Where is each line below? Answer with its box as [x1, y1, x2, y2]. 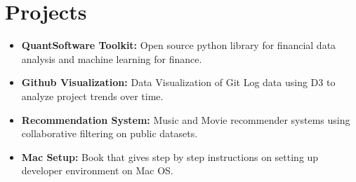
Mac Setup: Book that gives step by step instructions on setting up [21, 149, 319, 164]
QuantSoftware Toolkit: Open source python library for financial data [21, 38, 336, 52]
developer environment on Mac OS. [21, 163, 173, 178]
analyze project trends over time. [21, 88, 164, 103]
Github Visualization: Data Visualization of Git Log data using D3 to [21, 75, 336, 90]
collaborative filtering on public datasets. [21, 126, 198, 141]
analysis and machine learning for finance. [21, 51, 202, 66]
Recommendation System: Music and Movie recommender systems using [21, 112, 350, 127]
